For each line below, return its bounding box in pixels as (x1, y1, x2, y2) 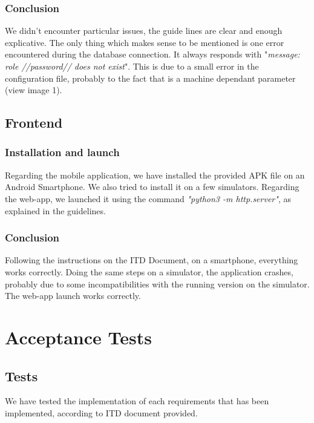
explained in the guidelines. (5, 204, 106, 217)
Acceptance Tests (5, 324, 152, 349)
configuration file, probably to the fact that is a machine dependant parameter (5, 71, 296, 84)
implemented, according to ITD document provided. (5, 406, 198, 419)
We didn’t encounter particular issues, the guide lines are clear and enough (5, 24, 283, 37)
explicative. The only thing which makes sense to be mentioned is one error (5, 36, 284, 48)
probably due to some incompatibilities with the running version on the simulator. (5, 277, 310, 290)
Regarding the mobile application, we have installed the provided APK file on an (5, 168, 305, 181)
